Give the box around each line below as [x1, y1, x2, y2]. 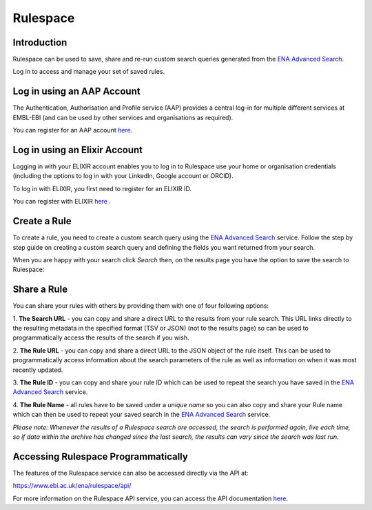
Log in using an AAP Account [12, 86, 141, 97]
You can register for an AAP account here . [12, 126, 133, 135]
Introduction [12, 37, 68, 48]
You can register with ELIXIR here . [12, 197, 112, 206]
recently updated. [12, 366, 63, 374]
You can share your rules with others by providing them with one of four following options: [12, 302, 269, 310]
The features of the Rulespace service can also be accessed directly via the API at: [12, 469, 249, 477]
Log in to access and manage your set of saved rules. [12, 68, 165, 76]
